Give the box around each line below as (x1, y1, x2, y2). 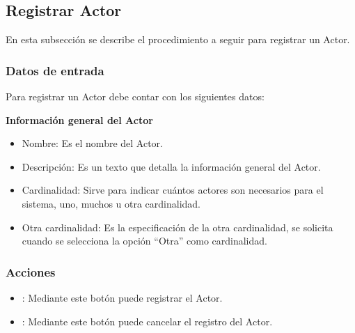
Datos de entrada (6, 61, 104, 79)
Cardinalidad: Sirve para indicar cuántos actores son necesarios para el (22, 183, 324, 197)
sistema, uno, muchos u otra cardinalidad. (22, 196, 201, 210)
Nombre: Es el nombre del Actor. (22, 136, 163, 150)
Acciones (6, 263, 56, 280)
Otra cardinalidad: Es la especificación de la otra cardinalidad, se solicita (22, 219, 333, 234)
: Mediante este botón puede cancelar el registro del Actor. (22, 313, 273, 328)
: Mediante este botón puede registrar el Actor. (22, 290, 223, 304)
